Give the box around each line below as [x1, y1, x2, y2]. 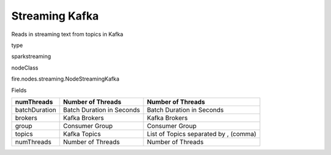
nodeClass [11, 64, 39, 71]
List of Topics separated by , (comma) [146, 129, 257, 138]
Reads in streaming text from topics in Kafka [11, 31, 124, 38]
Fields [11, 86, 27, 94]
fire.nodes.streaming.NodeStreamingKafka [11, 75, 120, 82]
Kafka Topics [63, 129, 101, 138]
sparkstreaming [11, 52, 51, 60]
